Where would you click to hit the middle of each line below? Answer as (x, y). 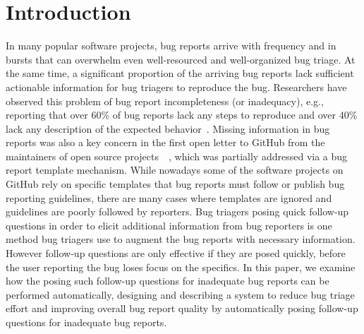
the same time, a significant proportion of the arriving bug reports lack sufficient (180, 73)
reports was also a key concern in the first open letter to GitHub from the (165, 142)
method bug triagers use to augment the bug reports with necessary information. (181, 239)
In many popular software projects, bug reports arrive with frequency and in (171, 46)
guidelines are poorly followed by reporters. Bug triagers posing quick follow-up (177, 211)
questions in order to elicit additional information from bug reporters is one (169, 225)
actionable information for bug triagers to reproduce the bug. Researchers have (176, 87)
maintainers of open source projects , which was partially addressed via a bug (177, 156)
